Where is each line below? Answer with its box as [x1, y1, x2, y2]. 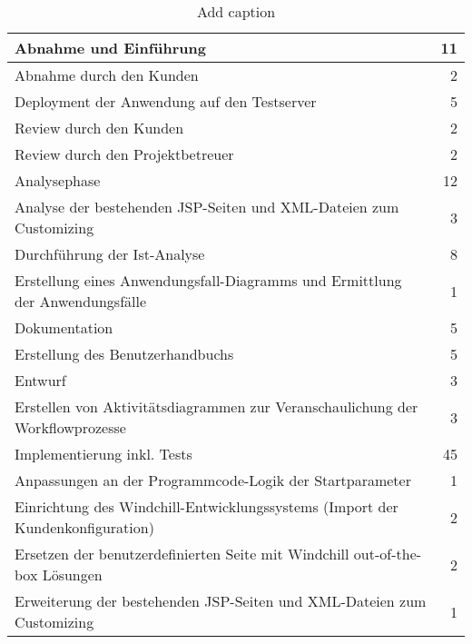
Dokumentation [15, 317, 113, 338]
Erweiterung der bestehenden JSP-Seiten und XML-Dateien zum [15, 590, 427, 611]
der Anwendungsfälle [15, 291, 147, 312]
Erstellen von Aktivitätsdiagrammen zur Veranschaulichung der [15, 396, 418, 417]
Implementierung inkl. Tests [15, 443, 192, 464]
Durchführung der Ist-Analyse [15, 243, 205, 264]
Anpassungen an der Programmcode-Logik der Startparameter [15, 470, 411, 490]
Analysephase [15, 170, 101, 191]
